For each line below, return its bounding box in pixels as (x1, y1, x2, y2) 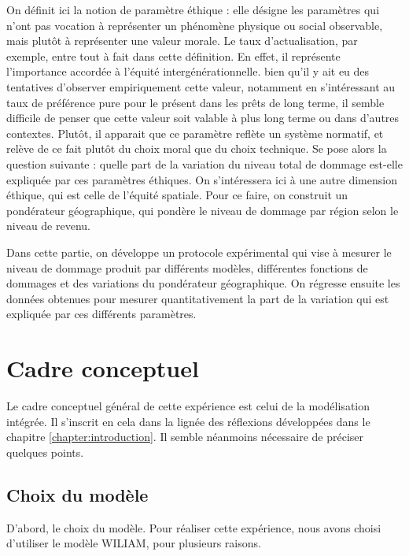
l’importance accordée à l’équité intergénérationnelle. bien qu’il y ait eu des (6, 63, 370, 80)
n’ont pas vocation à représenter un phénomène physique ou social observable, (6, 17, 383, 33)
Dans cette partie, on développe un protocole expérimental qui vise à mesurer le (6, 243, 392, 260)
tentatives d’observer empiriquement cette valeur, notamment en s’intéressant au (6, 78, 396, 95)
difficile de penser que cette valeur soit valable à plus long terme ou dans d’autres (6, 109, 400, 126)
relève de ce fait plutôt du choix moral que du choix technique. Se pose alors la (6, 140, 387, 157)
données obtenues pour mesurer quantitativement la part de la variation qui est (6, 290, 389, 306)
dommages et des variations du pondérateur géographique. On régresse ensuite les (6, 275, 400, 291)
